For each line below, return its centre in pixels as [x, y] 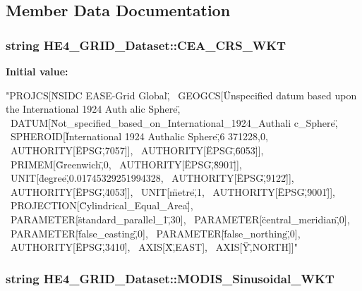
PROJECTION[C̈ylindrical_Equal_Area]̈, [102, 205]
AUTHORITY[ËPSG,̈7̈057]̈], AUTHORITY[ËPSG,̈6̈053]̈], [137, 150]
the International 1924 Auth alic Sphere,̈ [93, 109]
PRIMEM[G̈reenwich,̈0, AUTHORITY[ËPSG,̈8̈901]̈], [126, 164]
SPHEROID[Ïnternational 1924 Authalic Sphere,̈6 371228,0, [139, 136]
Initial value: [37, 71]
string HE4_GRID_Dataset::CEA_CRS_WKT [146, 45]
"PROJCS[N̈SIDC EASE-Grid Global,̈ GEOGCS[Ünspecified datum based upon [181, 95]
